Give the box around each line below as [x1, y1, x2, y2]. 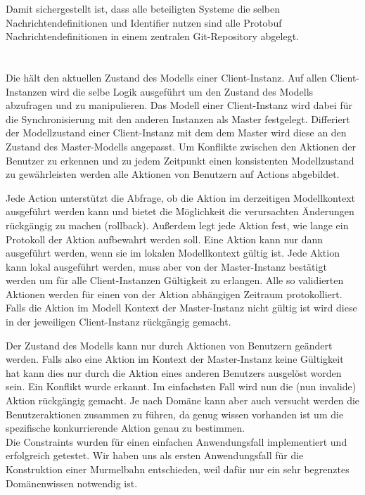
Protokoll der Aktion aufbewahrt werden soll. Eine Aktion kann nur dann [6, 231, 324, 246]
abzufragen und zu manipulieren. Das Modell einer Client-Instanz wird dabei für [6, 98, 352, 112]
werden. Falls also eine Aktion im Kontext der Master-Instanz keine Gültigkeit [6, 352, 344, 366]
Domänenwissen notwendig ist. [6, 475, 138, 490]
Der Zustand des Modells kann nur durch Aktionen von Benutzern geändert [6, 337, 333, 352]
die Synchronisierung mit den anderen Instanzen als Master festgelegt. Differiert [6, 111, 350, 126]
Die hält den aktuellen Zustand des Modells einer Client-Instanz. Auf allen [6, 70, 327, 84]
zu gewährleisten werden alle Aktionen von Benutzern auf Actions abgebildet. [6, 167, 340, 181]
